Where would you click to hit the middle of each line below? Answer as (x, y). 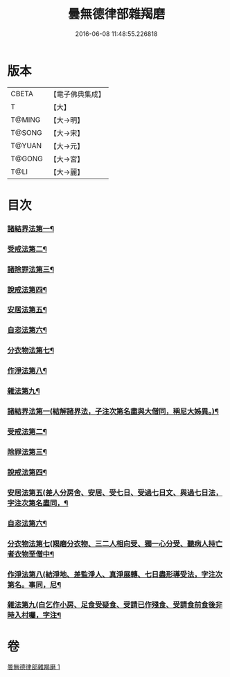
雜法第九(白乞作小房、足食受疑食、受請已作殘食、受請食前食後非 (115, 605)
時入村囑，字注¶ (34, 615)
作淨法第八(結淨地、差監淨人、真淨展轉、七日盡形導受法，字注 (112, 574)
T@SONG (27, 132)
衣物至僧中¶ (34, 554)
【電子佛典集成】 (77, 94)
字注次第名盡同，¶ (38, 503)
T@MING (26, 120)
